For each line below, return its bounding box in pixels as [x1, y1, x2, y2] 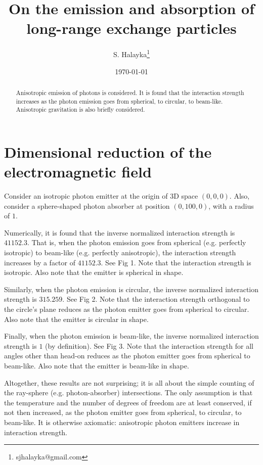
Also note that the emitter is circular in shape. [4, 313, 149, 324]
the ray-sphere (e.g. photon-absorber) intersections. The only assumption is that [4, 387, 253, 398]
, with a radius [208, 200, 254, 211]
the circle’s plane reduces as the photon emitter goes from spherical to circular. [4, 303, 249, 314]
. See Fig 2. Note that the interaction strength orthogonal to [62, 294, 250, 304]
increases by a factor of [4, 257, 75, 267]
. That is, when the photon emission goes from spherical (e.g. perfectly [27, 237, 246, 248]
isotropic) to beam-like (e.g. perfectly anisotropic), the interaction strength [4, 247, 236, 258]
